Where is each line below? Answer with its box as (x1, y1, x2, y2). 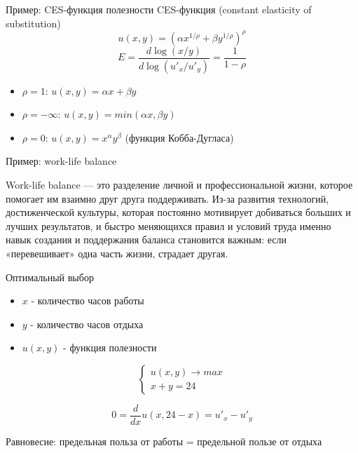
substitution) (6, 15, 61, 30)
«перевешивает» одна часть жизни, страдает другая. (6, 245, 228, 260)
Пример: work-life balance (6, 154, 117, 168)
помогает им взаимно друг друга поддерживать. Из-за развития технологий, (6, 191, 329, 205)
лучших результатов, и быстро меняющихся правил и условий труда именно (6, 218, 331, 233)
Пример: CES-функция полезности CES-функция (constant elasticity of (6, 2, 312, 16)
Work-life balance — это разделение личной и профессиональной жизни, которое (6, 177, 353, 191)
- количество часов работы (31, 293, 144, 308)
